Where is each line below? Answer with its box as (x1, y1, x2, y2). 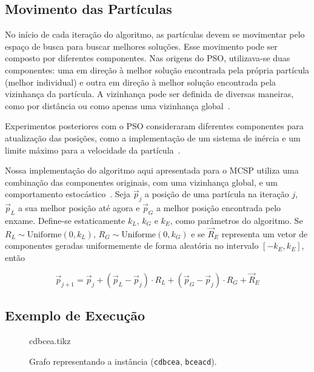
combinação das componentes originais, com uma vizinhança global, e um (5, 175, 278, 188)
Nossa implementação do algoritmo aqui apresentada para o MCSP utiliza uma (5, 164, 299, 177)
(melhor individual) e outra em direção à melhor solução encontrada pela (5, 75, 276, 88)
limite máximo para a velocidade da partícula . (5, 143, 181, 156)
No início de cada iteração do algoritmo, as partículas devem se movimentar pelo (5, 28, 305, 41)
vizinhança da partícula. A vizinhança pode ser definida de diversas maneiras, (5, 87, 294, 100)
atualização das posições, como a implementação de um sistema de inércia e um (5, 131, 301, 144)
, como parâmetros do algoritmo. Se (170, 214, 303, 226)
